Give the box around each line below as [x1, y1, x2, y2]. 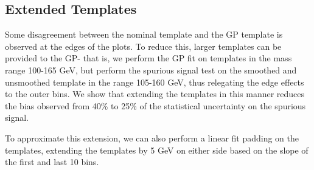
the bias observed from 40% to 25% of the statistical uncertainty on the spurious [5, 99, 306, 112]
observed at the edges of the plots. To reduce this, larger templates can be [5, 39, 282, 52]
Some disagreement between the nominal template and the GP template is [5, 28, 283, 41]
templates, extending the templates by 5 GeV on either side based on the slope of [5, 143, 309, 156]
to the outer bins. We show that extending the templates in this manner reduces [5, 87, 305, 100]
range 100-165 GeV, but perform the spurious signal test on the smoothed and [5, 63, 297, 76]
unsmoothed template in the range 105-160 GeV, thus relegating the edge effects [5, 75, 304, 88]
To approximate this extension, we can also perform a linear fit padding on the [5, 131, 299, 144]
